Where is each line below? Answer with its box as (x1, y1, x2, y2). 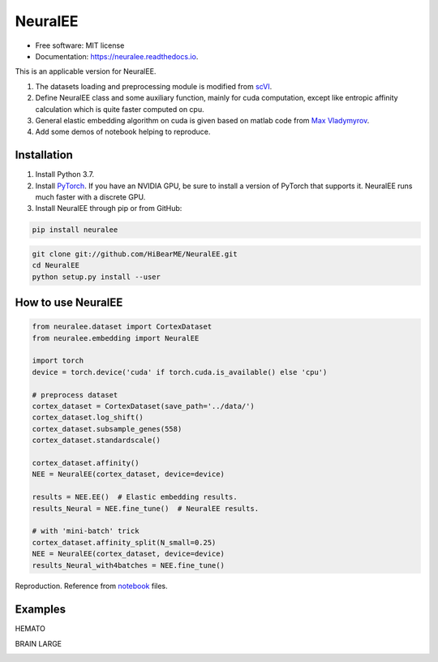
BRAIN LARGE (15, 638, 62, 648)
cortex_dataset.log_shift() (32, 413, 144, 422)
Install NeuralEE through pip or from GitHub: (35, 204, 182, 213)
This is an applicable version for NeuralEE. (15, 67, 157, 76)
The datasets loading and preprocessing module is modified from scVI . (35, 81, 273, 91)
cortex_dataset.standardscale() (32, 436, 161, 445)
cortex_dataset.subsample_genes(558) (32, 424, 182, 433)
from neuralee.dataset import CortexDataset (32, 322, 213, 332)
